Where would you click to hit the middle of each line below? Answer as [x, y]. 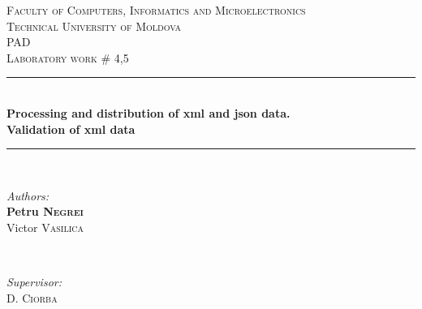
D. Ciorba [32, 297]
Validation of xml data [71, 129]
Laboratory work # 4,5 [68, 57]
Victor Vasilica [45, 227]
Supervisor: [34, 282]
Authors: [28, 195]
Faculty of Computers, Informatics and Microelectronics [156, 10]
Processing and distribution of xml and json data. [149, 112]
